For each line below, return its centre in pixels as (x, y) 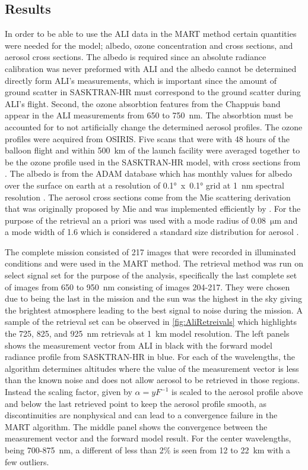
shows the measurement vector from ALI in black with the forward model (139, 345)
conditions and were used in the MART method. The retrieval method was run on (154, 263)
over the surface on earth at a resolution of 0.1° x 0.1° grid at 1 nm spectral (145, 185)
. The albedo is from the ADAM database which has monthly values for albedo (148, 173)
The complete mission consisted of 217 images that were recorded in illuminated (150, 251)
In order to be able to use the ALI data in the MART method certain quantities (151, 34)
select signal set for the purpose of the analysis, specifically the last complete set (151, 275)
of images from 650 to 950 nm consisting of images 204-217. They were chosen (147, 286)
